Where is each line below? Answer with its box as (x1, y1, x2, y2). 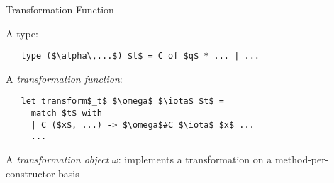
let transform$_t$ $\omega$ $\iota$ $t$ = (21, 96, 224, 107)
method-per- (274, 152, 329, 167)
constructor (6, 165, 55, 180)
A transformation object (6, 152, 109, 167)
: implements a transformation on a (118, 152, 272, 167)
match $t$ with (30, 108, 103, 119)
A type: (6, 25, 38, 40)
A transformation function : (6, 71, 123, 85)
